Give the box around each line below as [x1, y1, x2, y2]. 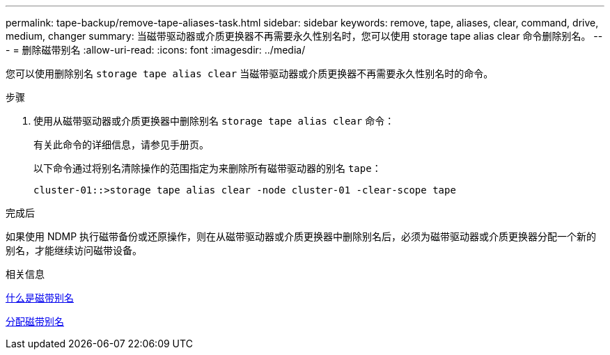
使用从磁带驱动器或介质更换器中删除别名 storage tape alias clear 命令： [33, 115, 395, 127]
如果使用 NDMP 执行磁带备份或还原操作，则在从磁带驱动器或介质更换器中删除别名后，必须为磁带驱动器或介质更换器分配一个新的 [6, 230, 597, 242]
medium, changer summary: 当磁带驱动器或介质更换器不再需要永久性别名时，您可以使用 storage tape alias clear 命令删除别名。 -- [6, 30, 603, 42]
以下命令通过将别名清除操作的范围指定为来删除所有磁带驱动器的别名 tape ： [33, 162, 382, 174]
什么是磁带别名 [6, 292, 74, 303]
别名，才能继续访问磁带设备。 [6, 244, 142, 256]
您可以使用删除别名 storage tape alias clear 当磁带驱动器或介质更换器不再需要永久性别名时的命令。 [6, 68, 494, 79]
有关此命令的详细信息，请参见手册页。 [33, 139, 209, 150]
